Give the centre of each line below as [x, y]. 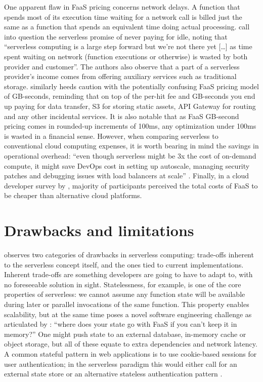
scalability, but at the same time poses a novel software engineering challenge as [128, 314]
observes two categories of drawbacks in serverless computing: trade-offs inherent [129, 254]
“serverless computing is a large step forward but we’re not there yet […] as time [128, 46]
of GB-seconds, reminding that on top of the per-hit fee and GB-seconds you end [130, 96]
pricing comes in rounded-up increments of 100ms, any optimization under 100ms [130, 126]
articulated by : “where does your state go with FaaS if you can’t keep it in [121, 324]
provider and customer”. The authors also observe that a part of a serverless [122, 66]
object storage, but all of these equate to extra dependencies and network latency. [131, 344]
